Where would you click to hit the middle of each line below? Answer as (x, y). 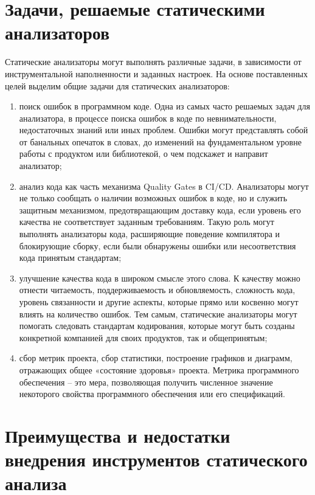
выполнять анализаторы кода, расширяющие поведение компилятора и (150, 234)
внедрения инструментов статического (156, 459)
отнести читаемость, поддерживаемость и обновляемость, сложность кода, (157, 290)
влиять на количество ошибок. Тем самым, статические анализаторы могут (158, 313)
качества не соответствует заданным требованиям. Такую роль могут (147, 222)
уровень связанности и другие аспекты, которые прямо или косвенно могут (159, 302)
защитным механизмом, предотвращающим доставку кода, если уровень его (160, 209)
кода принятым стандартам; (70, 258)
